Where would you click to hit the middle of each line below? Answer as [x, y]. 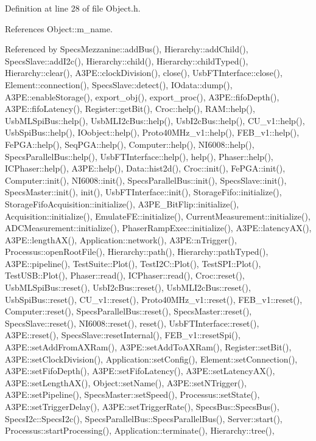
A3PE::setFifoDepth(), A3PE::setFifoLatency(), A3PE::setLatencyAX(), [140, 371]
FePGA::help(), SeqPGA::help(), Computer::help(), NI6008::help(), [130, 144]
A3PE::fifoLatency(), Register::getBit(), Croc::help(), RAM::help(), [130, 109]
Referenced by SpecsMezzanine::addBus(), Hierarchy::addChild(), [127, 49]
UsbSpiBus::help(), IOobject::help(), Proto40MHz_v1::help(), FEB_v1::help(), [152, 132]
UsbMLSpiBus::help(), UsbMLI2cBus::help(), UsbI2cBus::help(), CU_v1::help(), [155, 120]
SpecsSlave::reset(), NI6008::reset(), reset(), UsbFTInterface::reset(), [132, 323]
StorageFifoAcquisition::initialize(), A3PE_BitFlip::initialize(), [122, 203]
